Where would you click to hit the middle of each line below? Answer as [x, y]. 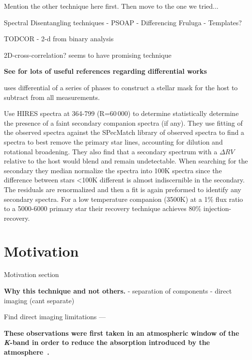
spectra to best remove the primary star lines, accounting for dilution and [113, 141]
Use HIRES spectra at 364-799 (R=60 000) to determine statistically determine [121, 113]
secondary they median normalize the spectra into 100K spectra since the [113, 170]
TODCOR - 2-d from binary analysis [59, 39]
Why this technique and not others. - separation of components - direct [118, 291]
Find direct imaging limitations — [55, 317]
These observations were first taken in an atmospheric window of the [122, 333]
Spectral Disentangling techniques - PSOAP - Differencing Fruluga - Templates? [123, 22]
